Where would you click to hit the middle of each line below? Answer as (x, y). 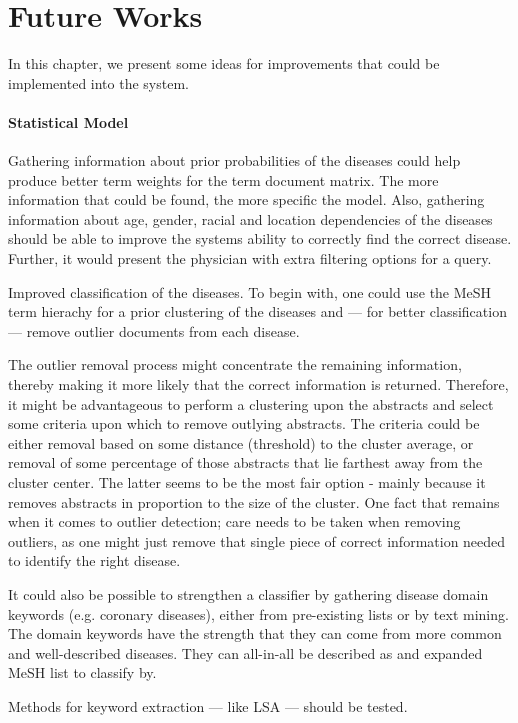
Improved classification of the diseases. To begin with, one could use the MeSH (250, 291)
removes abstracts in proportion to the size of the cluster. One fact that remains (254, 501)
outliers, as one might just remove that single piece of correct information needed (257, 540)
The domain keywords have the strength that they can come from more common (255, 633)
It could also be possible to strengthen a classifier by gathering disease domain (248, 593)
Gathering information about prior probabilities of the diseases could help (234, 160)
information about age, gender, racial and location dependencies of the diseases (250, 218)
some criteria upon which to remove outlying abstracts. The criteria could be (244, 423)
